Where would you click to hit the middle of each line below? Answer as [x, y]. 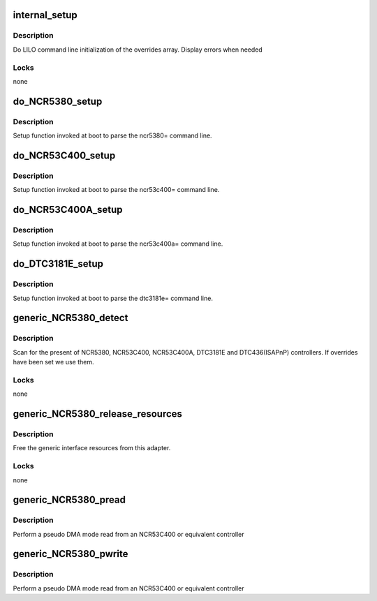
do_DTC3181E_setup [58, 264]
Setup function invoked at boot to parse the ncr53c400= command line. [116, 190]
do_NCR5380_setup [58, 101]
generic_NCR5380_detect [71, 318]
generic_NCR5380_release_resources [98, 414]
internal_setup [45, 15]
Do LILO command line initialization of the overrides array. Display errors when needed [138, 50]
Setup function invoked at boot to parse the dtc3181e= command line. [113, 298]
